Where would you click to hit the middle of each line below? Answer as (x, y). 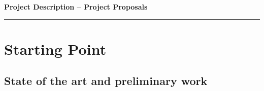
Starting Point (55, 49)
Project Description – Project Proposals (76, 7)
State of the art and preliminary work (106, 81)
